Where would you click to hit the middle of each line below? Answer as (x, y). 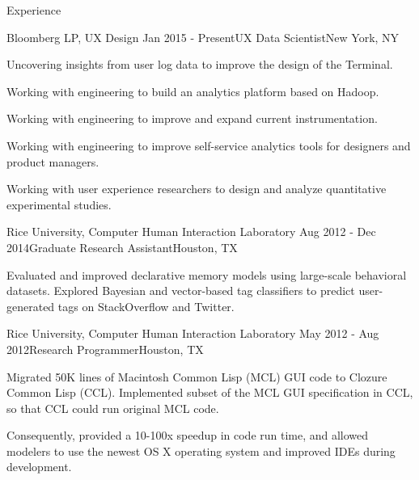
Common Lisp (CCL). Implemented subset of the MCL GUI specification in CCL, (210, 392)
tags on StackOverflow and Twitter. (146, 306)
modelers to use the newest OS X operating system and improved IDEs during (201, 451)
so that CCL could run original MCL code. (113, 408)
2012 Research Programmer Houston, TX (105, 349)
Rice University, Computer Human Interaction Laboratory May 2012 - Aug (193, 333)
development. (39, 467)
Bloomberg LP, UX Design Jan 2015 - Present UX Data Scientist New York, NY (203, 37)
